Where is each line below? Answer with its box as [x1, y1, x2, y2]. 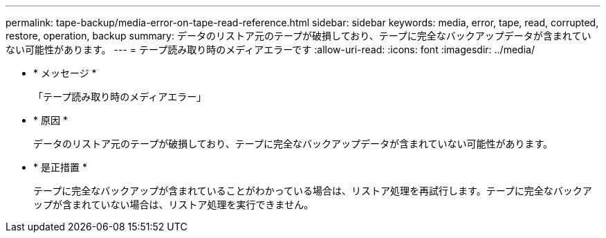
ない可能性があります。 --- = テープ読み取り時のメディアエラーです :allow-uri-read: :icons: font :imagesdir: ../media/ [6, 44, 535, 55]
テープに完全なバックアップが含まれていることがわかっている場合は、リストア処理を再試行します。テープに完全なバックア [33, 185, 592, 196]
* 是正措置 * [33, 161, 87, 173]
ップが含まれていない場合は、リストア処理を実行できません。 [33, 199, 314, 210]
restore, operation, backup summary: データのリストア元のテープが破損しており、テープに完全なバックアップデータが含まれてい [6, 30, 591, 42]
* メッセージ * [33, 67, 97, 79]
